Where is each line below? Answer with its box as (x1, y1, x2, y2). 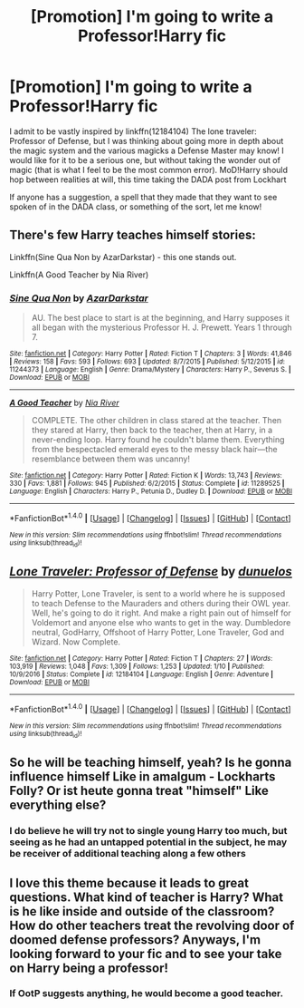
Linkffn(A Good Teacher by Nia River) (9, 269, 149, 280)
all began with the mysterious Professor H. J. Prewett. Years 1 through (31, 322, 292, 333)
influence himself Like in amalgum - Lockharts (9, 769, 276, 785)
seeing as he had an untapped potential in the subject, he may (9, 836, 288, 848)
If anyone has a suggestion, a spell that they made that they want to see (9, 191, 278, 202)
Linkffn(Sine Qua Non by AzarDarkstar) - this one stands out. (9, 251, 237, 262)
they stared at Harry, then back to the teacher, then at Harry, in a (31, 424, 273, 436)
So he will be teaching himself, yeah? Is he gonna (9, 755, 292, 771)
